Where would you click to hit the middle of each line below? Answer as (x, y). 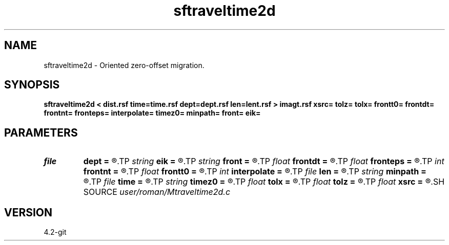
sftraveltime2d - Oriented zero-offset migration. (124, 65)
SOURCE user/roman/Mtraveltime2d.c (157, 192)
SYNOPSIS (32, 85)
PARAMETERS (41, 132)
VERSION (28, 212)
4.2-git (55, 232)
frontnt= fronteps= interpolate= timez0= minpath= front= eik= (152, 113)
